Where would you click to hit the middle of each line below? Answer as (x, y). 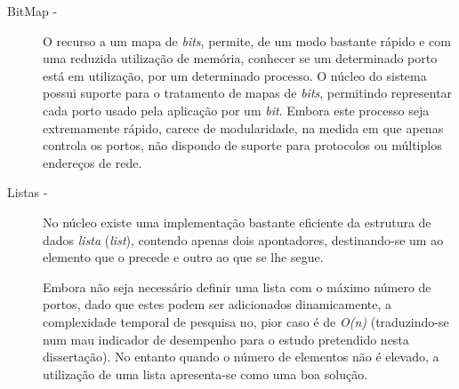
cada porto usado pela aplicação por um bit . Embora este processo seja (236, 110)
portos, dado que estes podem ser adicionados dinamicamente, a (217, 304)
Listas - (28, 192)
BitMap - (32, 11)
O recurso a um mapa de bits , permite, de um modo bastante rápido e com (247, 40)
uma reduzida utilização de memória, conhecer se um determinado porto (240, 58)
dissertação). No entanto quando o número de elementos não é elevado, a (241, 357)
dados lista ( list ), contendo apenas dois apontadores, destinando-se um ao (243, 239)
